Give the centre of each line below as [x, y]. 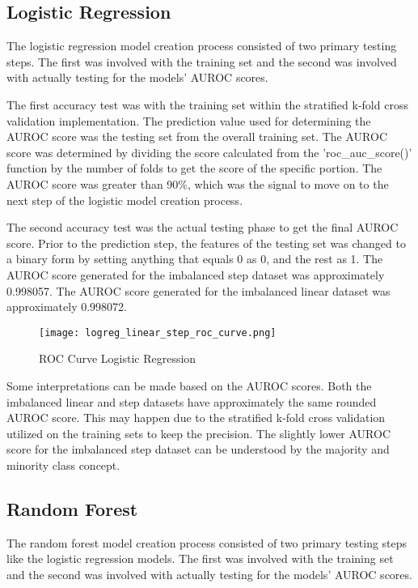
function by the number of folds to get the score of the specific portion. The [194, 168]
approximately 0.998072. [67, 307]
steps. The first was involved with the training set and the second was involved [202, 61]
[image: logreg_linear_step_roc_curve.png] [158, 332]
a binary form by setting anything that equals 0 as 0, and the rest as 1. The [195, 259]
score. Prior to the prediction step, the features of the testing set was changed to [206, 243]
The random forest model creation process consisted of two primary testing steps [207, 542]
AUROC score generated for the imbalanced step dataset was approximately [196, 274]
